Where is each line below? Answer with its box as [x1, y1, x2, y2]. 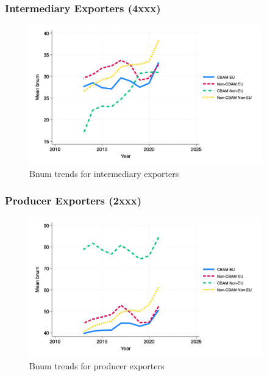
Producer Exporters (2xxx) [5, 193, 142, 208]
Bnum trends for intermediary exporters [29, 167, 179, 179]
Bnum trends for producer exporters [29, 359, 165, 372]
